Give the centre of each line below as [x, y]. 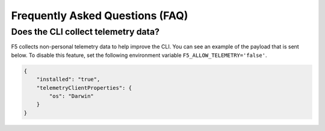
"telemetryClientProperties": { [84, 88]
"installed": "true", [68, 80]
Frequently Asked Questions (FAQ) [100, 16]
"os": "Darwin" [72, 96]
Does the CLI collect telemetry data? [85, 32]
